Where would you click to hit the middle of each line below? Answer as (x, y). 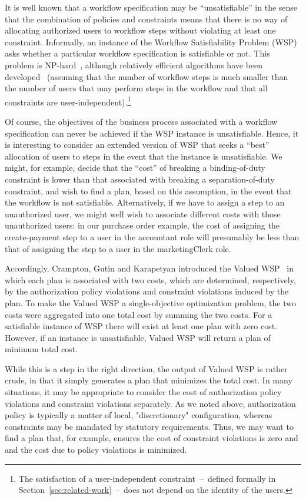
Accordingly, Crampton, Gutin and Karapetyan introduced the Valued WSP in (149, 268)
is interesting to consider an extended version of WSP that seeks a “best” (137, 145)
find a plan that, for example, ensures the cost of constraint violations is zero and (152, 438)
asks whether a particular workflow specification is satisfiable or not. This (137, 53)
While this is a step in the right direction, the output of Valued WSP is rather (146, 368)
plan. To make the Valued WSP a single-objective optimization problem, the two (150, 302)
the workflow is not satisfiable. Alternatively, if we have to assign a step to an (145, 202)
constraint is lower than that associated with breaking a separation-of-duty (140, 179)
